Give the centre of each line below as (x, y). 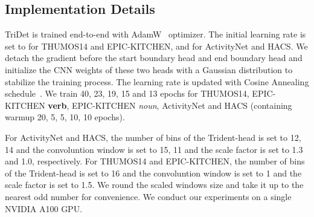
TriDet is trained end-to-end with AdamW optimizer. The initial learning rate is (155, 34)
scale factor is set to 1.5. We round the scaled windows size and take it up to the (154, 185)
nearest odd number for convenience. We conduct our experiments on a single (148, 196)
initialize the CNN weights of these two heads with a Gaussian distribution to (149, 69)
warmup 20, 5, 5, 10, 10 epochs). (65, 117)
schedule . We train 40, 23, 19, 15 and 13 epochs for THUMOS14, (127, 93)
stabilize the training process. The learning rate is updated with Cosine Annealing (157, 81)
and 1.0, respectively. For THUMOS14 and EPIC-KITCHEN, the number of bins (155, 161)
